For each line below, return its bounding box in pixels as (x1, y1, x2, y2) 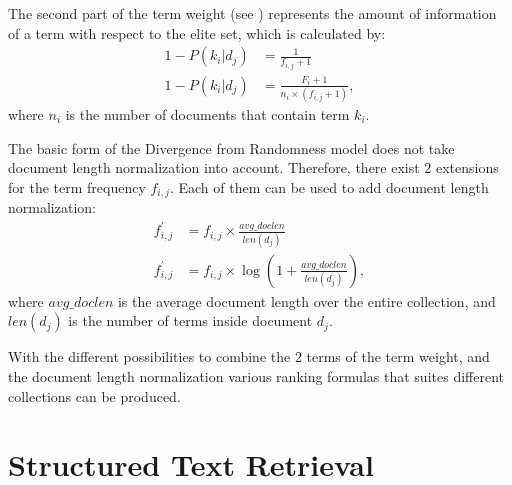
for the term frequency (8, 176, 146, 197)
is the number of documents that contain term (65, 104, 350, 125)
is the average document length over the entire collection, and (117, 290, 496, 311)
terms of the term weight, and (306, 346, 490, 367)
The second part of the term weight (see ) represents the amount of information (8, 3, 497, 23)
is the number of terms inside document (68, 310, 313, 331)
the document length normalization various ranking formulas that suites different (8, 365, 504, 386)
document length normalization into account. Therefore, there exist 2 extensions (8, 157, 499, 178)
